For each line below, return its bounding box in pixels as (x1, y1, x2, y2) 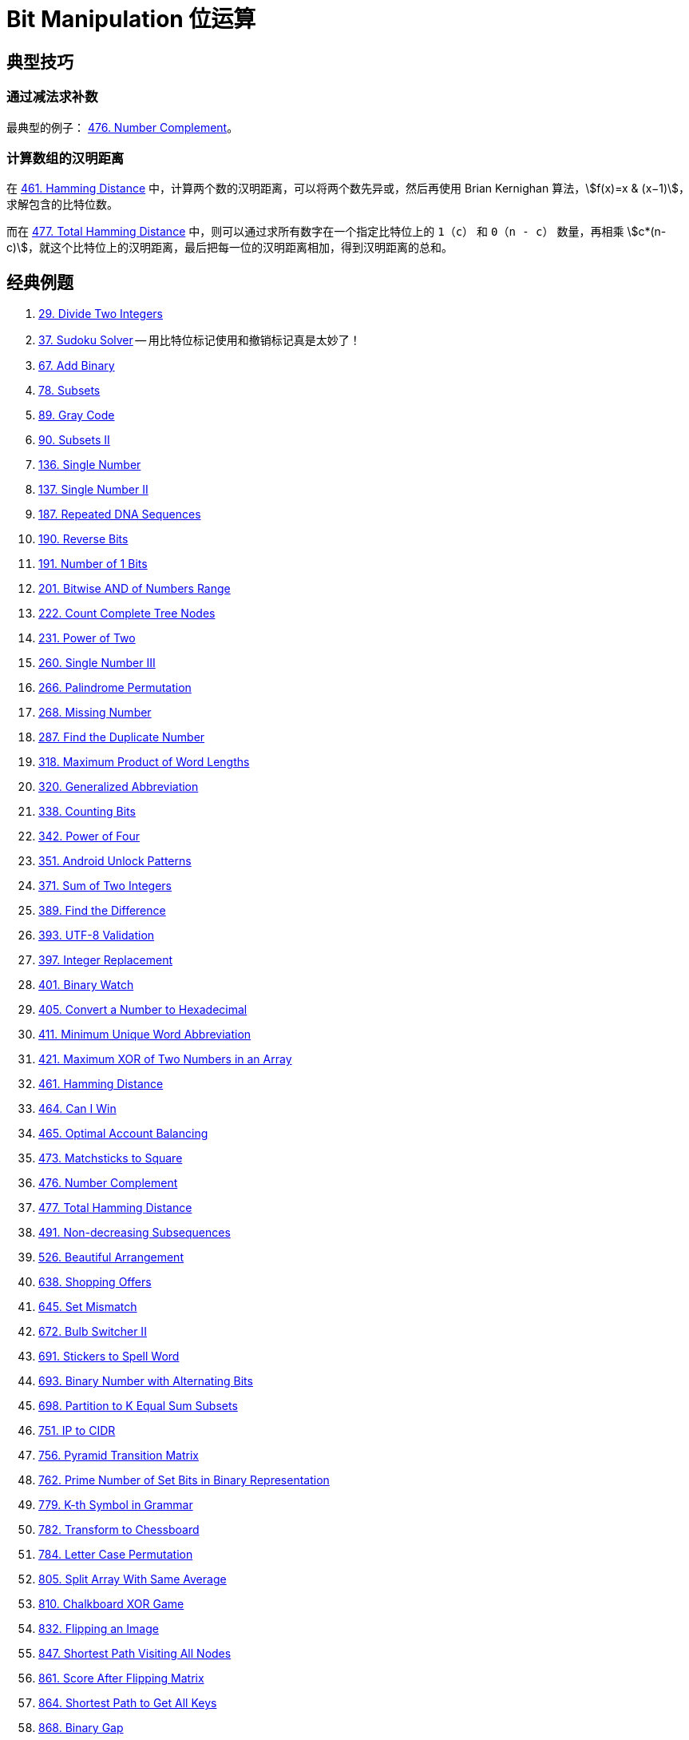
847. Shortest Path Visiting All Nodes (38, 1647, 232, 1661)
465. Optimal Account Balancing (38, 1126, 208, 1141)
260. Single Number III (38, 656, 156, 670)
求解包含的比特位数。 (6, 197, 118, 212)
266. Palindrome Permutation (38, 681, 192, 695)
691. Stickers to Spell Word (38, 1349, 180, 1364)
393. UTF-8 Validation (38, 928, 155, 943)
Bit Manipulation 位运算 (6, 6, 256, 33)
